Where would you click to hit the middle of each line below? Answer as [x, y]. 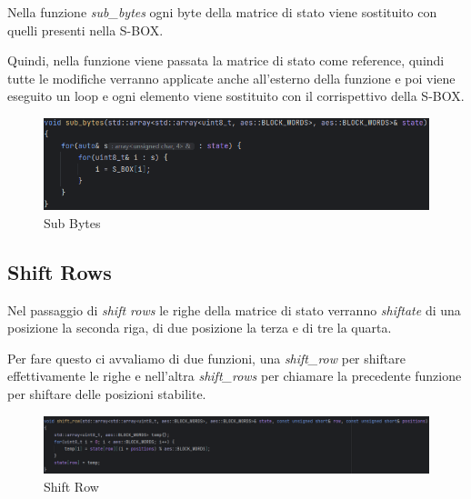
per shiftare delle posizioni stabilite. [107, 394]
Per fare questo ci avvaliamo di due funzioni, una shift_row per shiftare [206, 358]
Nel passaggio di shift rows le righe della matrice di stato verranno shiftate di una [234, 309]
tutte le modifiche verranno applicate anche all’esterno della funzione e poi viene [231, 78]
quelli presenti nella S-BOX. [85, 30]
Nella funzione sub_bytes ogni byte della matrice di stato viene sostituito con [222, 12]
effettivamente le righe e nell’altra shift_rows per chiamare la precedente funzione [235, 376]
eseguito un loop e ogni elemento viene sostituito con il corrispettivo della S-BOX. [236, 96]
